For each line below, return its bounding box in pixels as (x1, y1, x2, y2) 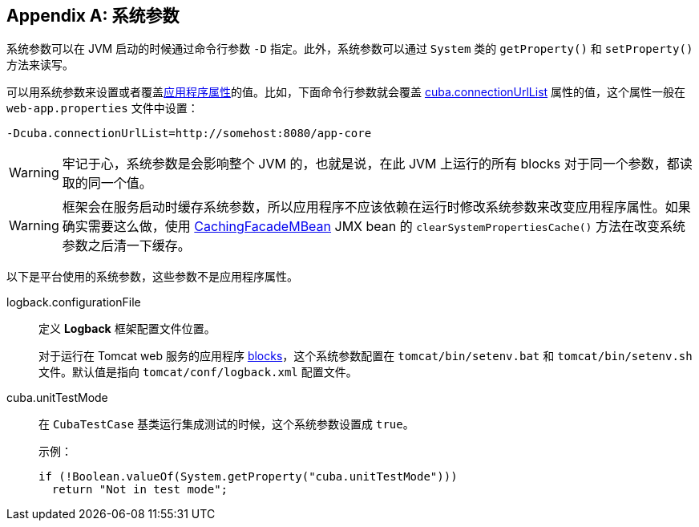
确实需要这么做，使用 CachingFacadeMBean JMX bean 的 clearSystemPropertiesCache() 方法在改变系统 (62, 218, 685, 235)
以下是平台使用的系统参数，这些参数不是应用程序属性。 (6, 270, 298, 284)
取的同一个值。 (62, 175, 152, 192)
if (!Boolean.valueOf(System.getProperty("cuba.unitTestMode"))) (38, 470, 458, 484)
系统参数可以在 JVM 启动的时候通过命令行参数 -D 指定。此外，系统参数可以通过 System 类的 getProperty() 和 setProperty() (6, 42, 693, 56)
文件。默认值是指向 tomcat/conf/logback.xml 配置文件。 (38, 365, 358, 379)
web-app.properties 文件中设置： (6, 101, 199, 116)
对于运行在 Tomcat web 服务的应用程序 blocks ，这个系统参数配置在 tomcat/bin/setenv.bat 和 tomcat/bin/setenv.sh (38, 349, 693, 363)
